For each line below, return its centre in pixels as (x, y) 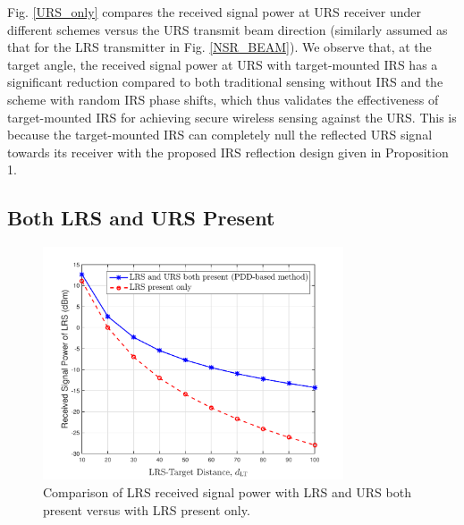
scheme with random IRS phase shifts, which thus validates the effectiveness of (223, 99)
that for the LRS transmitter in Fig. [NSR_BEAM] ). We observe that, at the (219, 47)
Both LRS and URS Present (141, 218)
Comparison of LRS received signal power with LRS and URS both (227, 491)
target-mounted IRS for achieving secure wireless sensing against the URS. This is (232, 117)
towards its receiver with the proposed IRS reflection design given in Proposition (228, 152)
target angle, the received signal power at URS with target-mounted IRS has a (223, 64)
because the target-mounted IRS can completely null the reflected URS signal (220, 135)
